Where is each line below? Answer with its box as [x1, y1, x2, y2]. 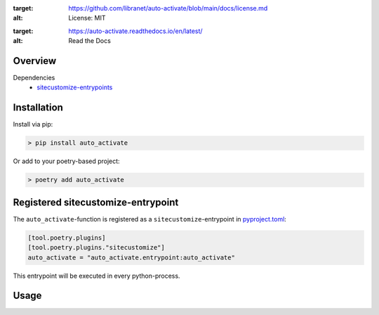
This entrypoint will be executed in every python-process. [13, 271, 180, 280]
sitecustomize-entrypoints [36, 83, 113, 91]
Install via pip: [13, 120, 53, 129]
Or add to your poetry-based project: [13, 157, 120, 165]
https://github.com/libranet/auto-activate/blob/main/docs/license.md [68, 4, 268, 12]
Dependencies [13, 74, 55, 82]
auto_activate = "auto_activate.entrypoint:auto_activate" [27, 253, 235, 262]
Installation [13, 102, 63, 114]
